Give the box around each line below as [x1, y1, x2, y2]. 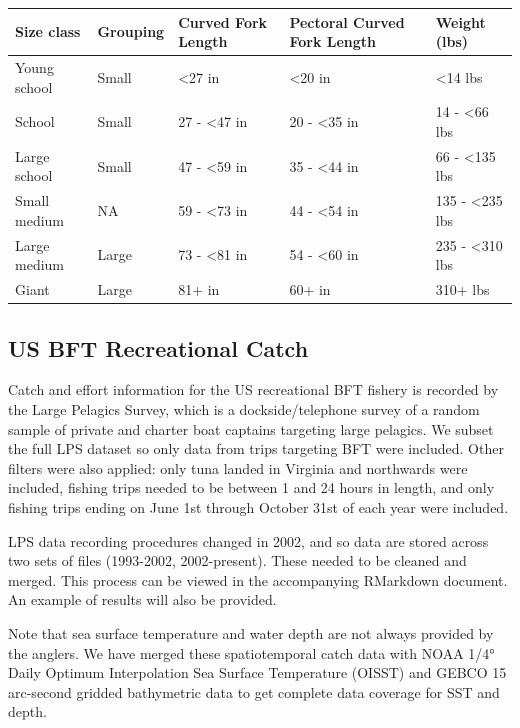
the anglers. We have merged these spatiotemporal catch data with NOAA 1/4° [8, 642, 495, 663]
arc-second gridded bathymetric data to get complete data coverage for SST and [8, 681, 500, 702]
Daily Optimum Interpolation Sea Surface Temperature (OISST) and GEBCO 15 [8, 662, 507, 683]
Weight [435, 11, 486, 32]
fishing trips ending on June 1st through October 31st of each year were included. [8, 496, 509, 517]
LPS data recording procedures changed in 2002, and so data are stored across [8, 530, 489, 551]
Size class [15, 21, 81, 42]
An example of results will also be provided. [8, 589, 277, 610]
